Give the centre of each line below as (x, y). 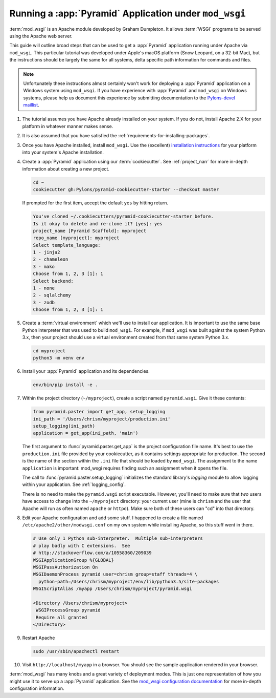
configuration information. (37, 688)
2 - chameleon (51, 259)
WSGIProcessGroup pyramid (68, 610)
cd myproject (49, 351)
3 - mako (44, 267)
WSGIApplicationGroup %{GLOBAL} (74, 560)
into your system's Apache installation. (63, 152)
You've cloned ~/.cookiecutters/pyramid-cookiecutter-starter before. (123, 217)
